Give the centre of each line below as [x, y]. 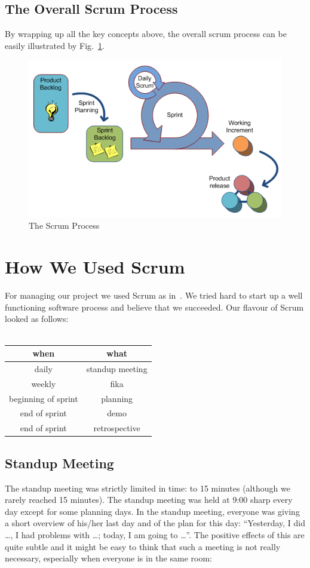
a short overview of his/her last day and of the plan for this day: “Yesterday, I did [155, 523]
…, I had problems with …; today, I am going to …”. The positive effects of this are [155, 534]
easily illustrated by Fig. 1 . [55, 45]
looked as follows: [37, 319]
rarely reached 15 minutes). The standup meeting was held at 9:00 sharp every [149, 500]
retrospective [117, 428]
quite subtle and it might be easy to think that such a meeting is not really [143, 546]
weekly [44, 383]
